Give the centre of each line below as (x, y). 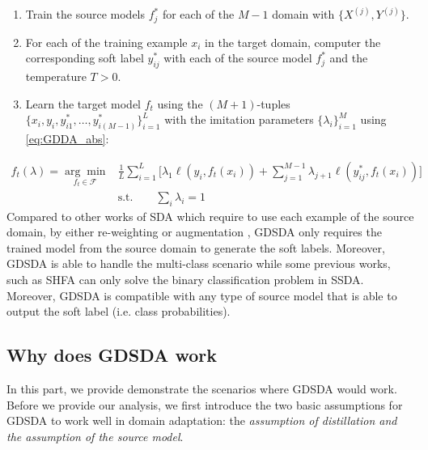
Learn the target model (83, 103)
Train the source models (85, 14)
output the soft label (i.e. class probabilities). (119, 311)
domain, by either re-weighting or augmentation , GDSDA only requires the (194, 232)
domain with (303, 14)
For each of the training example (106, 42)
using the (180, 103)
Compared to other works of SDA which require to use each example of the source (210, 216)
